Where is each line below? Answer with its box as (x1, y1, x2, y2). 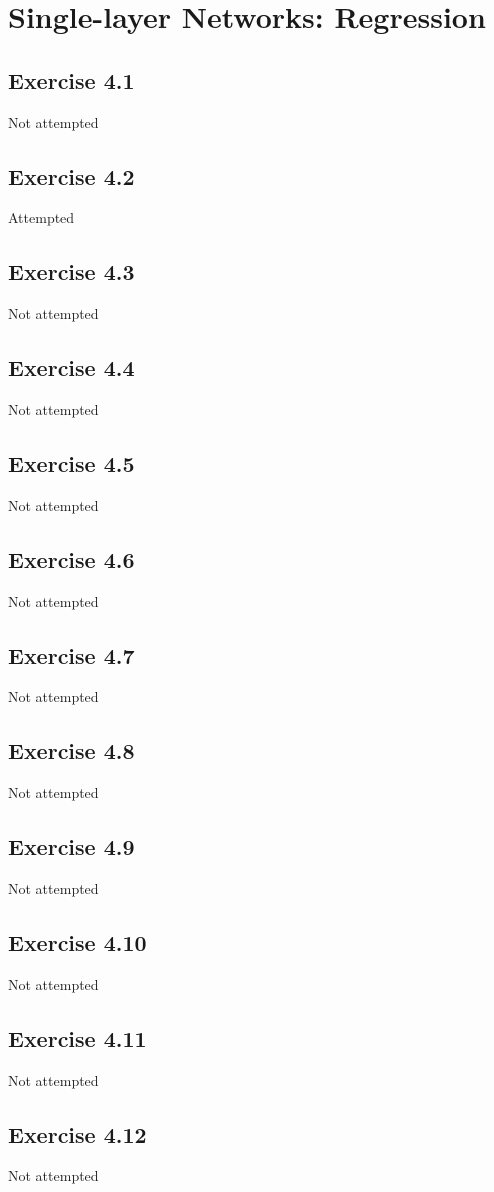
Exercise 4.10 (8, 926, 147, 957)
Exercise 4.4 (8, 352, 135, 383)
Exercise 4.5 (8, 447, 135, 478)
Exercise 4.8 (8, 735, 135, 766)
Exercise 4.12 (8, 1118, 147, 1149)
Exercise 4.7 (8, 639, 135, 670)
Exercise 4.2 (8, 160, 135, 191)
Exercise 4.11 (8, 1022, 147, 1053)
